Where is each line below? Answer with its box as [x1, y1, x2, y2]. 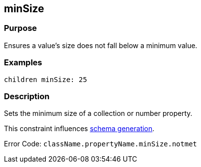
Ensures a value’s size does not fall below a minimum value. [4, 41, 198, 50]
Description [4, 91, 50, 101]
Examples [4, 57, 42, 68]
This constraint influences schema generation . [4, 124, 155, 133]
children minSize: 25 [4, 75, 87, 83]
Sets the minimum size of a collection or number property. [4, 109, 193, 118]
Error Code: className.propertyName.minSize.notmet [4, 139, 197, 148]
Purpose [4, 23, 37, 33]
